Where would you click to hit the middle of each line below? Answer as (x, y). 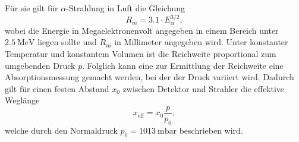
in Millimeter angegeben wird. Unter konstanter (201, 42)
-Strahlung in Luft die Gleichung (126, 8)
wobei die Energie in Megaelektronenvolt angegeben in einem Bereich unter (142, 30)
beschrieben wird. (211, 130)
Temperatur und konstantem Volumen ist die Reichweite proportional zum (141, 54)
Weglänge (22, 100)
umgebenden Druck (40, 65)
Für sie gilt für (32, 8)
